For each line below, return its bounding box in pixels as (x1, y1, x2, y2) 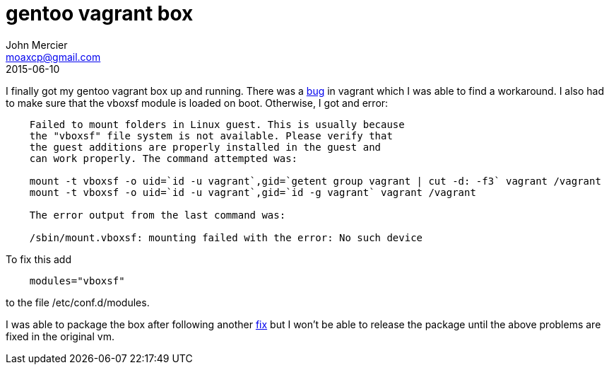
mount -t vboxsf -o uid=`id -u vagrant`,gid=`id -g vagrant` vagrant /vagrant (29, 186, 476, 198)
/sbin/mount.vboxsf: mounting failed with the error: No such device (29, 231, 423, 243)
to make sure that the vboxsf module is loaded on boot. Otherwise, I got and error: (6, 96, 389, 109)
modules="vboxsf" (29, 274, 125, 287)
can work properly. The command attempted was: (29, 152, 298, 164)
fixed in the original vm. (6, 330, 114, 342)
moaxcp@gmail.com (6, 50, 101, 63)
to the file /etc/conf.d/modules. (6, 296, 150, 308)
